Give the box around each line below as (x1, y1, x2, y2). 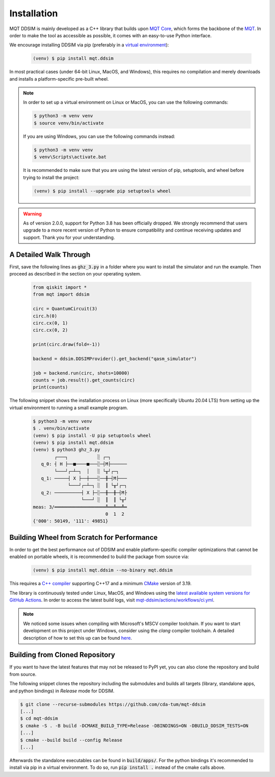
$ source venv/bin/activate (34, 120, 104, 126)
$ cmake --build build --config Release (20, 737, 122, 743)
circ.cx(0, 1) (33, 320, 68, 326)
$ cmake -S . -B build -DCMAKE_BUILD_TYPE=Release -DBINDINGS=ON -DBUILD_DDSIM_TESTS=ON (20, 722, 249, 729)
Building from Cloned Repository (9, 650, 116, 659)
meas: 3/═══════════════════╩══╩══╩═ (33, 504, 127, 510)
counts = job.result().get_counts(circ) (33, 378, 135, 383)
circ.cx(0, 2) (33, 327, 68, 333)
